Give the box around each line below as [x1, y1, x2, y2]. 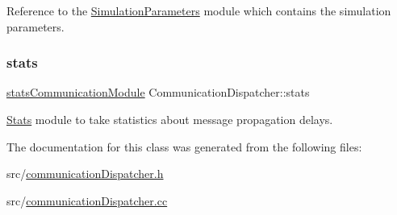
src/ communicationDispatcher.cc [6, 192, 168, 209]
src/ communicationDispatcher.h [6, 165, 164, 182]
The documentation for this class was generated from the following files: [6, 138, 362, 155]
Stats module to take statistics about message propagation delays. [6, 111, 333, 127]
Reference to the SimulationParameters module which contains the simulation [6, 2, 391, 19]
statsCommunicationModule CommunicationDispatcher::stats [6, 84, 310, 101]
